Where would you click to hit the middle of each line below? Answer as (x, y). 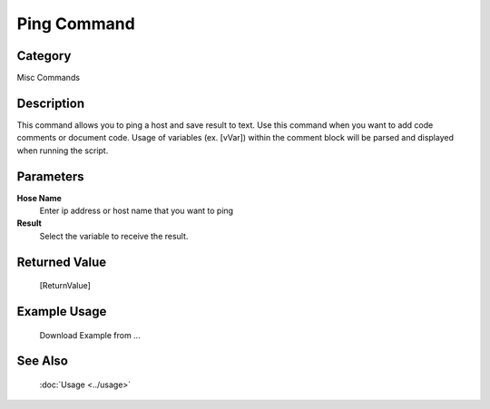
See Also (42, 361)
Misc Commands (49, 78)
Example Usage (62, 312)
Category (44, 56)
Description (51, 103)
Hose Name (39, 198)
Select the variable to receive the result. (114, 236)
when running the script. (63, 151)
